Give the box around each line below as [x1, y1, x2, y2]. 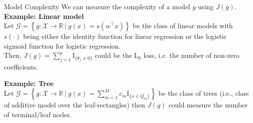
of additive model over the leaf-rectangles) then [4, 100, 145, 110]
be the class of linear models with [133, 20, 233, 31]
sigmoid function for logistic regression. [4, 40, 121, 51]
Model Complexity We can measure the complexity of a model [4, 1, 190, 11]
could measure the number [168, 100, 248, 110]
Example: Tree [4, 78, 54, 88]
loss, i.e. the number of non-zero [143, 50, 239, 60]
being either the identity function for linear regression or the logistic [23, 31, 227, 41]
